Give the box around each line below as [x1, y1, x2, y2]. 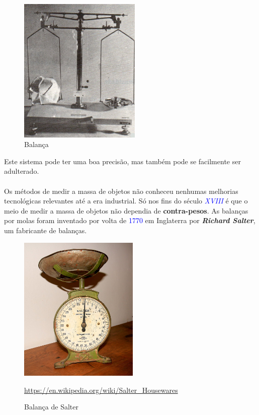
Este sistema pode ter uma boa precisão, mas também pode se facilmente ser [4, 156, 241, 166]
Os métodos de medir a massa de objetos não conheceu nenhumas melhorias [4, 185, 238, 196]
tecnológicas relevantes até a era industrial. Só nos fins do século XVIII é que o [4, 195, 248, 206]
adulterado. [4, 166, 39, 176]
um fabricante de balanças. [4, 225, 87, 235]
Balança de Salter [24, 401, 78, 412]
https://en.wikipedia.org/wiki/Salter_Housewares [24, 384, 178, 395]
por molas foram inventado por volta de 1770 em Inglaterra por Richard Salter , [4, 215, 255, 226]
